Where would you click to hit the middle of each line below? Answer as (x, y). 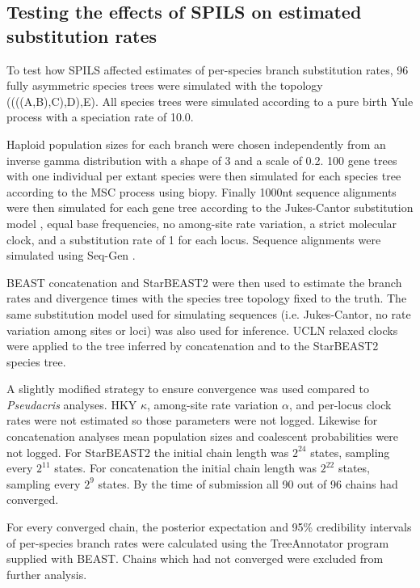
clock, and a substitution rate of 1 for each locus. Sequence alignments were (194, 239)
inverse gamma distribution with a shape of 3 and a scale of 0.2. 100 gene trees (202, 160)
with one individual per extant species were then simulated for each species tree (204, 176)
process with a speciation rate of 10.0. (100, 117)
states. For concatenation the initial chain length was (186, 468)
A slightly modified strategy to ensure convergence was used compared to (188, 389)
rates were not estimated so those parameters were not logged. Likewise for (192, 420)
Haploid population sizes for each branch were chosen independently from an (196, 144)
